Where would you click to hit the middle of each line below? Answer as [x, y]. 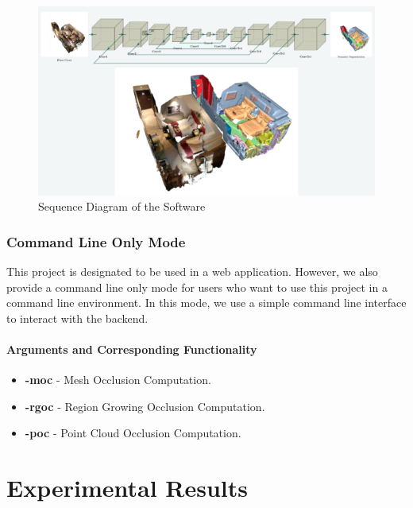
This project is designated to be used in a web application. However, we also [192, 271]
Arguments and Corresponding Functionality [132, 349]
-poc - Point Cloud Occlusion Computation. [133, 433]
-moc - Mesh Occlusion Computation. [118, 380]
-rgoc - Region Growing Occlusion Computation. [145, 406]
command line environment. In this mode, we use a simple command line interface [206, 302]
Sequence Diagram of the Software [122, 206]
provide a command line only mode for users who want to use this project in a [197, 287]
